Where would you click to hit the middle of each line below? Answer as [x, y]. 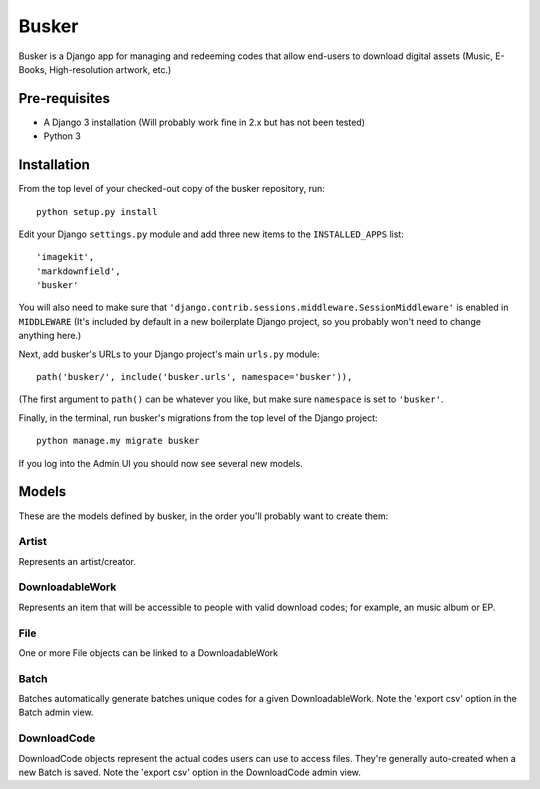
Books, [33, 69]
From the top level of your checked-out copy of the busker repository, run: [171, 189]
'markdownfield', [78, 271]
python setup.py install [97, 211]
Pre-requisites [64, 98]
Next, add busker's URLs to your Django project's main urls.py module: [169, 354]
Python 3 [62, 136]
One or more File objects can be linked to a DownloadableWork [148, 652]
